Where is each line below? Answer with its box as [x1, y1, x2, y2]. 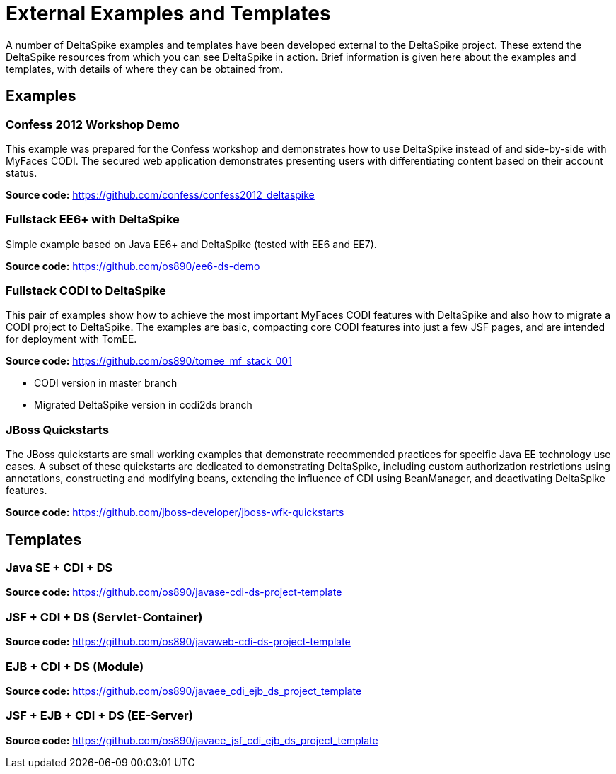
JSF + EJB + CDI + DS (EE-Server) [6, 708, 193, 723]
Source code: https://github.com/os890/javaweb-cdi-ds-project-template [6, 635, 351, 648]
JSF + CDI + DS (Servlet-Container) [6, 609, 203, 624]
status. [6, 166, 37, 179]
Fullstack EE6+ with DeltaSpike [6, 212, 180, 227]
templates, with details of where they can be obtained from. [6, 62, 284, 75]
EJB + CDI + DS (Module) [6, 659, 144, 674]
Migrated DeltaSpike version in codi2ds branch [34, 399, 252, 411]
